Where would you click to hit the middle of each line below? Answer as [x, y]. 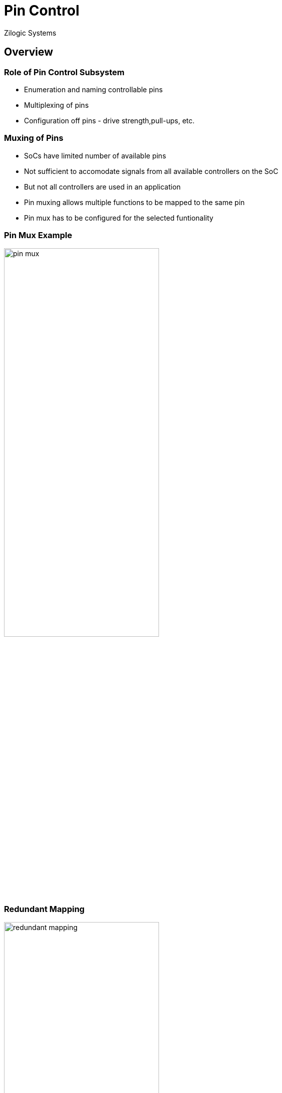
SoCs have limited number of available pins [95, 155]
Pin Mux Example [38, 235]
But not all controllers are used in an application [102, 187]
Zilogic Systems [30, 33]
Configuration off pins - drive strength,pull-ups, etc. [109, 120]
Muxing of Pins [34, 138]
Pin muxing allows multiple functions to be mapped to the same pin [134, 202]
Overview [29, 52]
